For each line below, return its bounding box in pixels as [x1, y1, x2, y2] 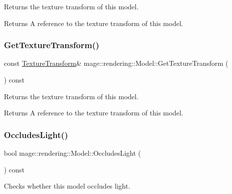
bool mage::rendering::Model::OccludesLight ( [4, 148, 141, 158]
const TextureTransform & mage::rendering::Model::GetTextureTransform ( [4, 58, 229, 68]
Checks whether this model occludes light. [4, 181, 130, 191]
